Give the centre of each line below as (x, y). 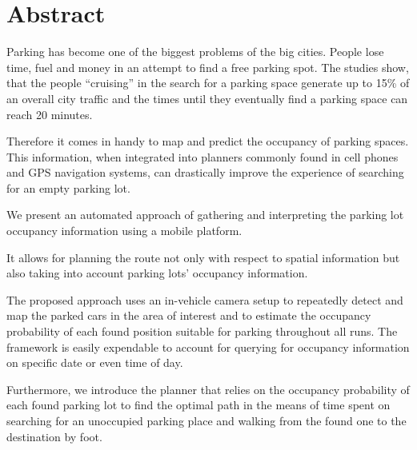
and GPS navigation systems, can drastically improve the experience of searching (205, 172)
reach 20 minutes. (50, 114)
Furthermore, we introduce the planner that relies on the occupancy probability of (208, 389)
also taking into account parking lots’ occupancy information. (157, 273)
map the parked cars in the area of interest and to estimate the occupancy (189, 315)
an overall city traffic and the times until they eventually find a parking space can (207, 98)
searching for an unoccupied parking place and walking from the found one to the (206, 420)
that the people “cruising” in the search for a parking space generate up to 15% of (208, 83)
